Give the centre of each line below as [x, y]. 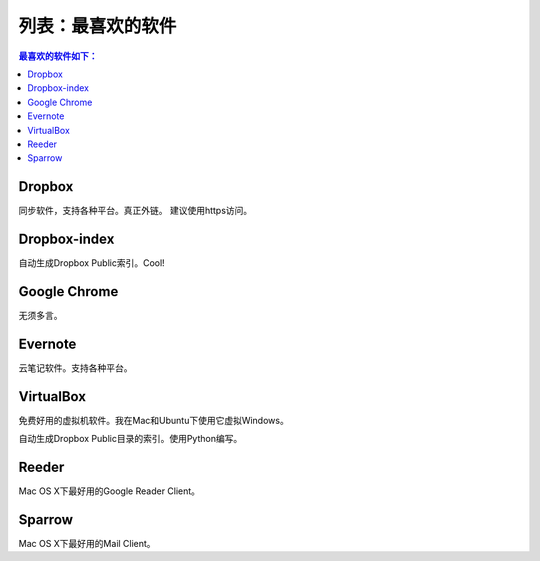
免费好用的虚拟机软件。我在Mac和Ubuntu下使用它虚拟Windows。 [153, 420]
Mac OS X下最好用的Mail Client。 [87, 544]
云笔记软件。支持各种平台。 [75, 367]
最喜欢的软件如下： [58, 56]
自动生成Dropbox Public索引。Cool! [91, 263]
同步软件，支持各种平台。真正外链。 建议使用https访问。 [135, 211]
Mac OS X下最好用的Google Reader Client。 [109, 491]
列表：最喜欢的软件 [97, 26]
